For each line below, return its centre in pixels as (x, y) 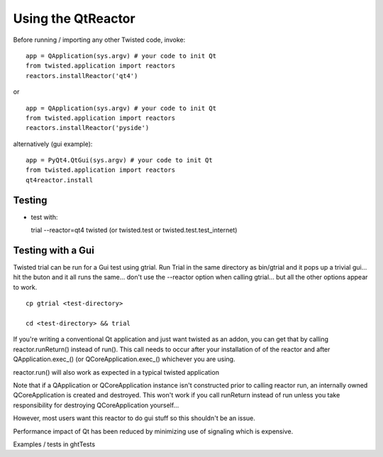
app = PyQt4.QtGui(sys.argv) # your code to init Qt (119, 160)
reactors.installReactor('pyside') (88, 128)
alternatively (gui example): (53, 144)
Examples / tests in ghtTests (54, 444)
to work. (25, 287)
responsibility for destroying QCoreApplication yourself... (96, 405)
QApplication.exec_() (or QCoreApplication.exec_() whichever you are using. (124, 359)
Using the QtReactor (74, 18)
